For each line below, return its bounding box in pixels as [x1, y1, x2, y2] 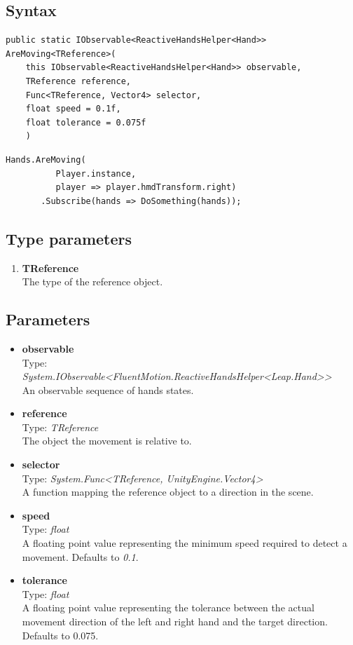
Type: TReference [22, 419, 99, 434]
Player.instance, [55, 168, 137, 179]
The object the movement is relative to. [22, 433, 192, 448]
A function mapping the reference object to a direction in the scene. [22, 484, 314, 499]
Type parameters [6, 227, 132, 249]
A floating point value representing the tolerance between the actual [22, 600, 314, 615]
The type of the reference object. [22, 274, 163, 289]
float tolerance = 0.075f [25, 117, 146, 128]
